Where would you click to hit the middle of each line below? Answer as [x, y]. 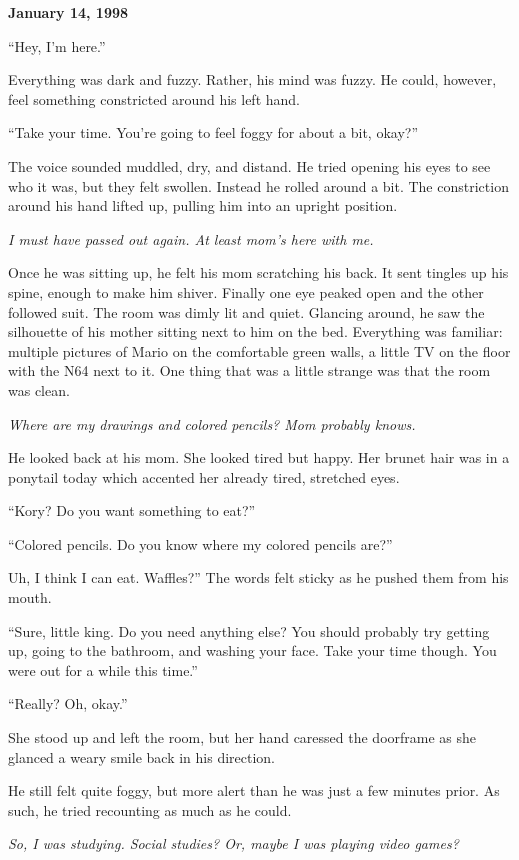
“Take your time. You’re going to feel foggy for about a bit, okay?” [213, 132]
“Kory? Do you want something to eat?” [132, 510]
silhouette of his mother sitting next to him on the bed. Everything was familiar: [255, 331]
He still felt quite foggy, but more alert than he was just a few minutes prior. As [254, 790]
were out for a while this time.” [103, 669]
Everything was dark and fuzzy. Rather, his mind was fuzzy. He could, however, [252, 79]
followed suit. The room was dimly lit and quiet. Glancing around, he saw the [246, 311]
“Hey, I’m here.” [57, 45]
